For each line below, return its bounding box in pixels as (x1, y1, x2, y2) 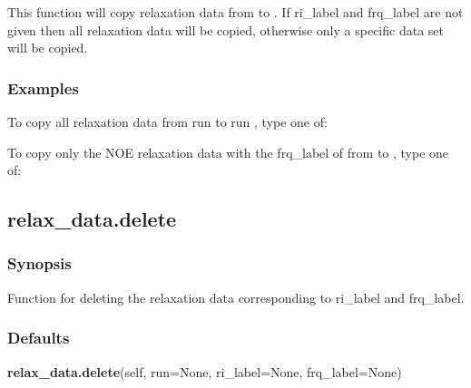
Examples (7, 76, 79, 99)
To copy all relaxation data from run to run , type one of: (7, 112, 328, 131)
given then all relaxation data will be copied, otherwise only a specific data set (7, 20, 444, 39)
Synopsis (7, 252, 72, 275)
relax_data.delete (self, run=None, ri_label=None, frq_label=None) (7, 362, 402, 381)
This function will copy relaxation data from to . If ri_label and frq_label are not (7, 3, 464, 21)
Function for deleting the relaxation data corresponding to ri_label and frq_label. (7, 287, 465, 306)
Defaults (7, 326, 70, 349)
